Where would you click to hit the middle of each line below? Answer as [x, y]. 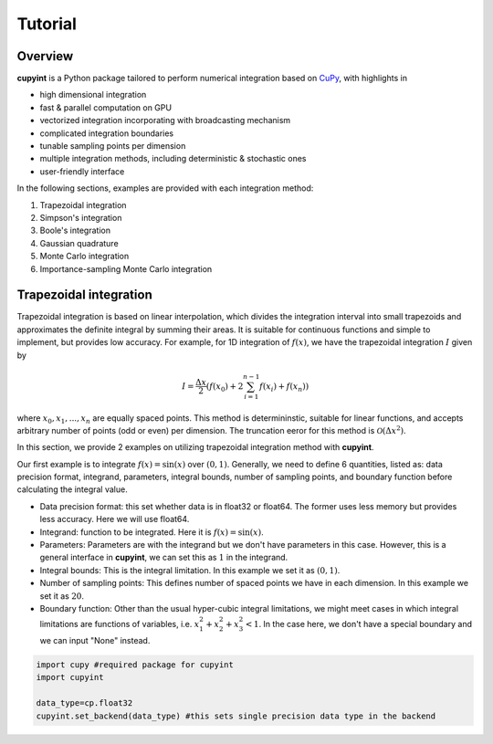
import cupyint [70, 677]
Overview [45, 56]
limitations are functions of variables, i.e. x [120, 624]
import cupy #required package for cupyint [135, 665]
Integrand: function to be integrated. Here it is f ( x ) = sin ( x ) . [152, 532]
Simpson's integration [81, 217]
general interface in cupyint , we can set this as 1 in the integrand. [164, 558]
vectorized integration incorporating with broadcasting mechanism [165, 121]
